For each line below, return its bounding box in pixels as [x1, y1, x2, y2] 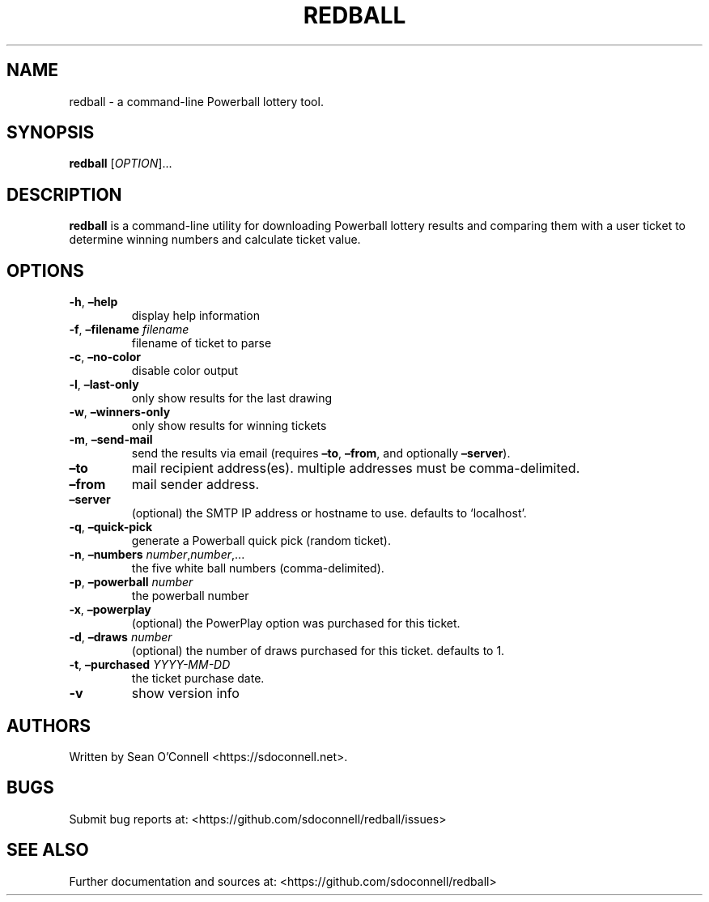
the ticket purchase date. [131, 671, 265, 686]
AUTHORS [6, 715, 91, 736]
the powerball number [131, 589, 249, 603]
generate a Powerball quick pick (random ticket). [131, 534, 391, 548]
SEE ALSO [6, 840, 89, 861]
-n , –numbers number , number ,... [69, 547, 245, 562]
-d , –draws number [69, 630, 172, 645]
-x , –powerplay [69, 602, 151, 617]
